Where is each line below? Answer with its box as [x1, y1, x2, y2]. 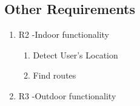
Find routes [33, 69, 76, 82]
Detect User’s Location [33, 48, 118, 61]
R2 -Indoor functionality [18, 28, 110, 41]
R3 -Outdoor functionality [18, 89, 116, 102]
